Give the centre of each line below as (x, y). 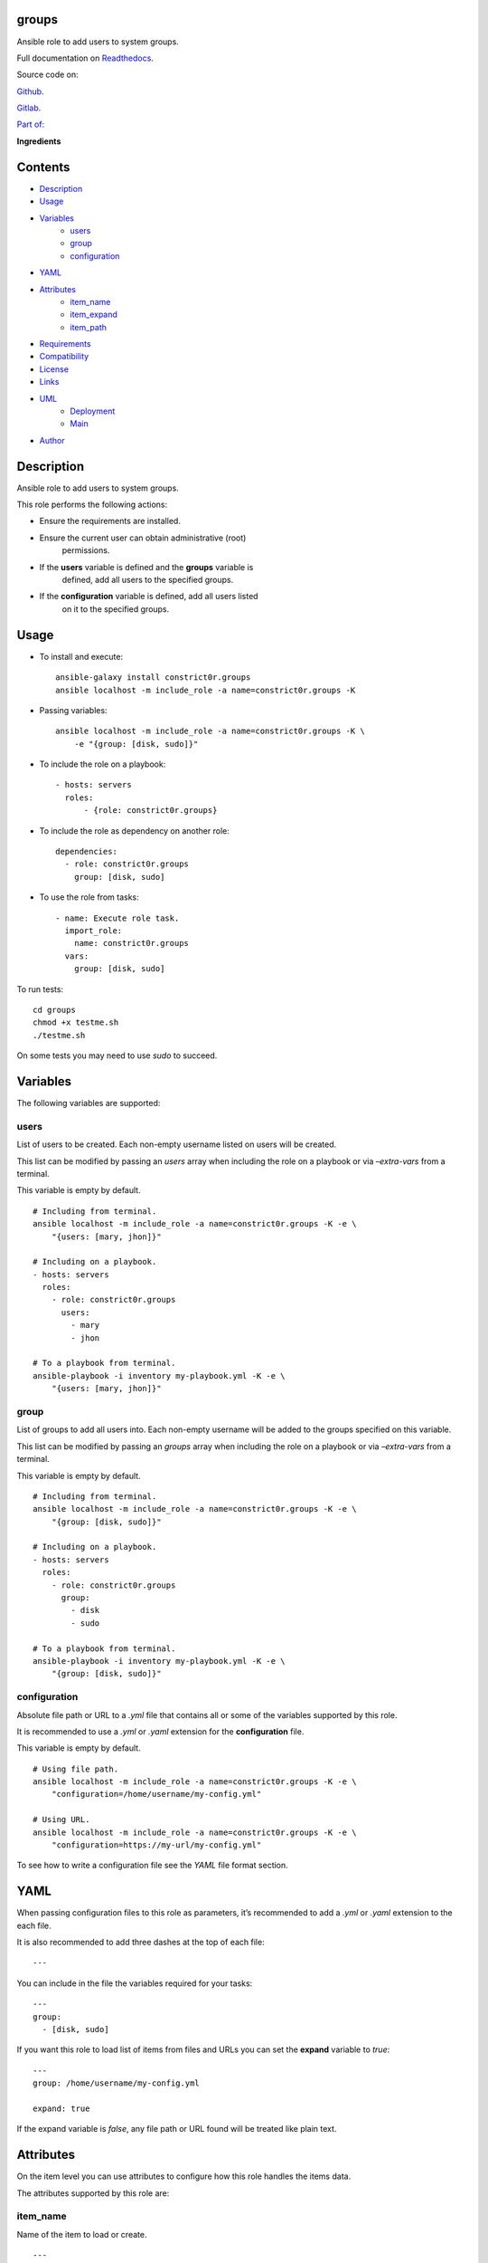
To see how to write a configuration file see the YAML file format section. (152, 1866)
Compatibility (64, 357)
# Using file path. (76, 1769)
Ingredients (39, 141)
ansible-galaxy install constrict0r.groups (153, 678)
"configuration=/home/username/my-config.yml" (156, 1794)
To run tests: (40, 989)
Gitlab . (29, 108)
